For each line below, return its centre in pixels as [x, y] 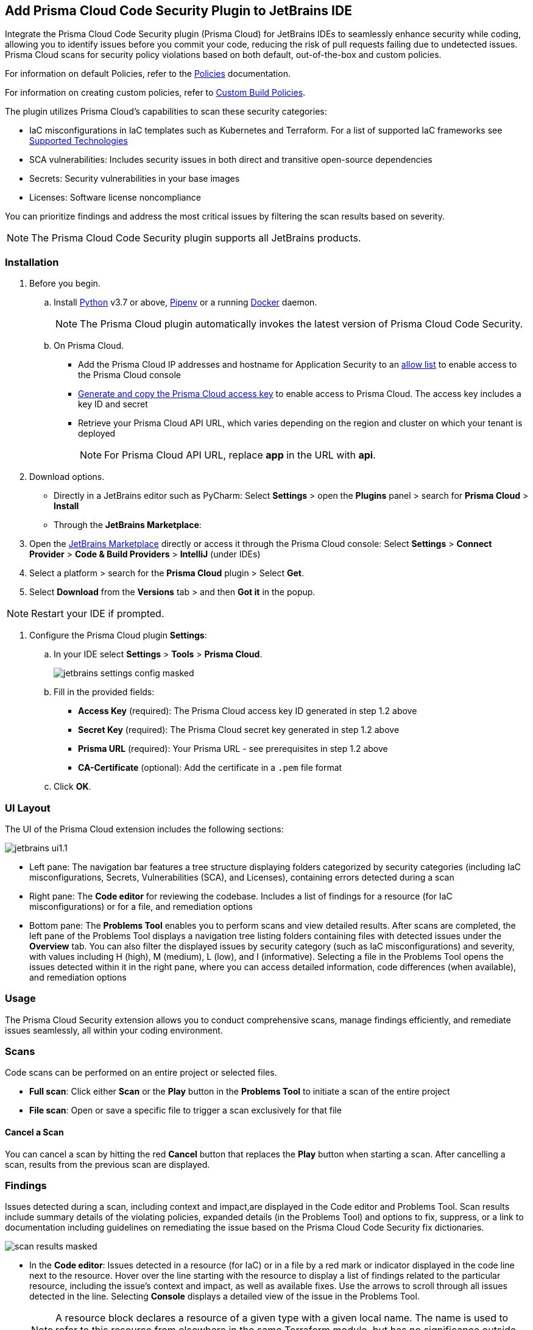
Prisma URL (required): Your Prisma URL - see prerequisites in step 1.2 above [233, 749]
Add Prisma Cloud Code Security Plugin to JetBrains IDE [178, 11]
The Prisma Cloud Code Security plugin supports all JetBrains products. [196, 238]
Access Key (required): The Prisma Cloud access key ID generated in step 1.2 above [248, 711]
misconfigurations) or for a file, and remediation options [141, 906]
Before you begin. [65, 284]
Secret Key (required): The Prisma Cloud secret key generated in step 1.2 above [239, 730]
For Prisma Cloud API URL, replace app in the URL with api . [240, 455]
